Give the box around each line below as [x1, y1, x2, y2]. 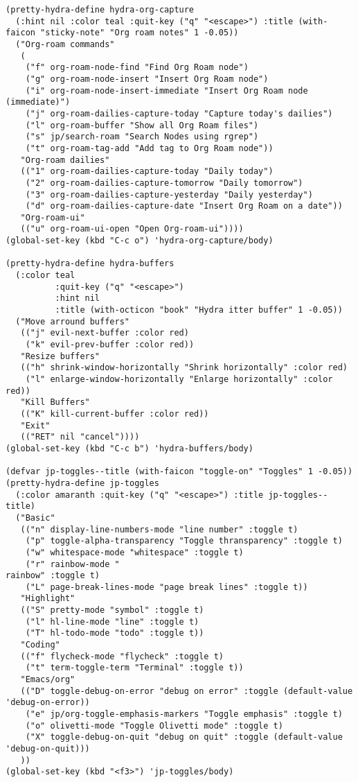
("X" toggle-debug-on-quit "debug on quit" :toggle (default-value [25, 732, 343, 742]
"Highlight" [20, 593, 75, 604]
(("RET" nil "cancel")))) [20, 432, 140, 442]
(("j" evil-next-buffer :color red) [20, 328, 189, 338]
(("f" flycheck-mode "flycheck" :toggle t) [20, 651, 224, 661]
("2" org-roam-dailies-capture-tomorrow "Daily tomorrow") [25, 177, 303, 188]
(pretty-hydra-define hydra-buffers [6, 259, 174, 269]
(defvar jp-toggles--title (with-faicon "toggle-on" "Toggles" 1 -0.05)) [6, 467, 353, 477]
